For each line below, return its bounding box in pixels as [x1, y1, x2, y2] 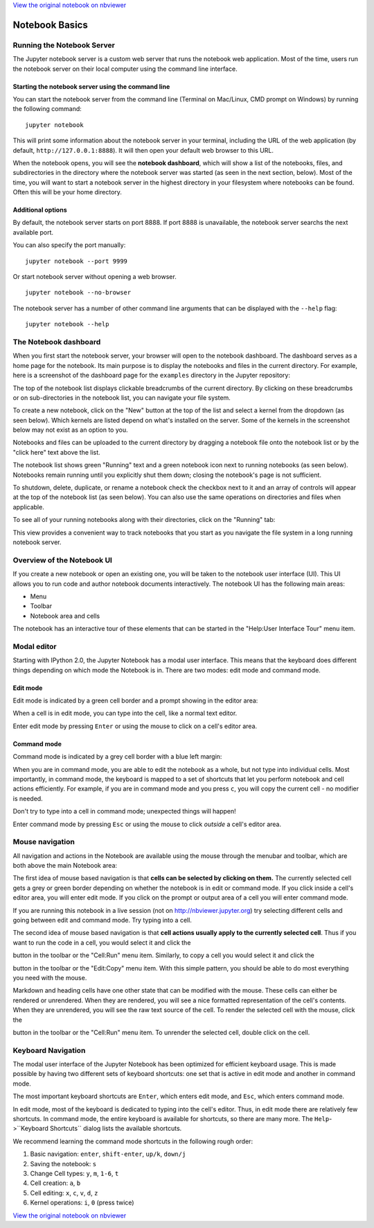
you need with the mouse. [12, 973, 87, 982]
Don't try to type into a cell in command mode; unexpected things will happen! [12, 807, 236, 816]
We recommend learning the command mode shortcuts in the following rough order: [12, 1137, 253, 1145]
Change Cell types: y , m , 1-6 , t [30, 1169, 119, 1177]
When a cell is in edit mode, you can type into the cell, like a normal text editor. [12, 709, 238, 718]
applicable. [12, 503, 44, 511]
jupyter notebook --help [25, 320, 109, 328]
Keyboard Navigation [12, 1045, 86, 1055]
